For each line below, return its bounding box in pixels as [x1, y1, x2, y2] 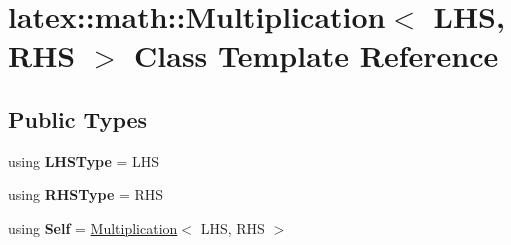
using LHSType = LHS [8, 150, 160, 171]
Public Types [8, 103, 148, 134]
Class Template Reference [134, 35, 499, 76]
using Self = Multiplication [8, 217, 178, 238]
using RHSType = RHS [8, 184, 164, 205]
